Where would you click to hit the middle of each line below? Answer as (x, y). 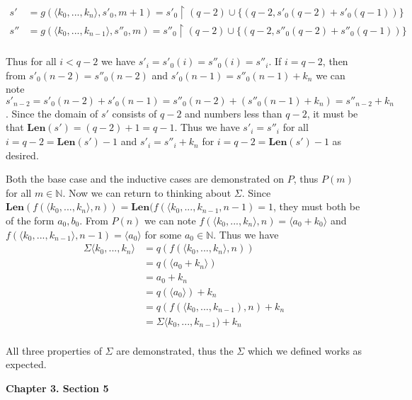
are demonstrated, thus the (175, 350)
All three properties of (54, 350)
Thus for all (31, 61)
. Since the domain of (52, 113)
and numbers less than (234, 113)
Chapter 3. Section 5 (57, 388)
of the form (30, 221)
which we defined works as (305, 350)
